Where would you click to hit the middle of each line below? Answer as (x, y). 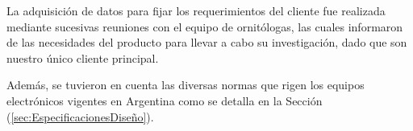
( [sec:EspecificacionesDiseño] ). (80, 116)
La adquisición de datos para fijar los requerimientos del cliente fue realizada (196, 10)
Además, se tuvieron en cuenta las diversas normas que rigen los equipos (186, 85)
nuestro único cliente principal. (83, 57)
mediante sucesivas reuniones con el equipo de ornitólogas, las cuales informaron (205, 26)
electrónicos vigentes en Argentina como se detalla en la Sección (165, 100)
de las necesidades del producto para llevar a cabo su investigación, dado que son (207, 42)
